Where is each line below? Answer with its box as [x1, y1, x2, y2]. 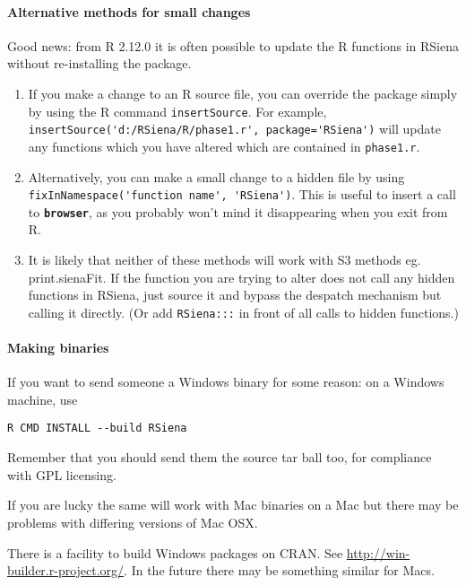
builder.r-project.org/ [7, 561, 125, 580]
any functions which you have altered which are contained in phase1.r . [28, 136, 420, 155]
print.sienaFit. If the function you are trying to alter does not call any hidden [28, 267, 455, 286]
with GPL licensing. [7, 465, 116, 484]
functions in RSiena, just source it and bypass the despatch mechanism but [28, 285, 442, 304]
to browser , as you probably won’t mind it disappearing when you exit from [28, 202, 448, 221]
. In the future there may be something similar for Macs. [124, 561, 435, 580]
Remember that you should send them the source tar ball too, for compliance [7, 448, 432, 467]
